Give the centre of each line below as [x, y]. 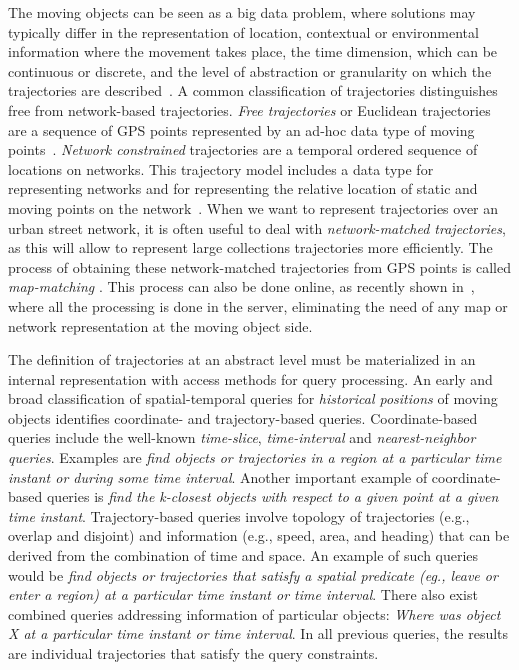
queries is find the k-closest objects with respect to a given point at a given [272, 496]
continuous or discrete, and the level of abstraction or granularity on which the [250, 70]
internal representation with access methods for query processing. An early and [250, 378]
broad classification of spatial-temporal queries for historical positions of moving [253, 398]
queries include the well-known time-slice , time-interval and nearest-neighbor [242, 437]
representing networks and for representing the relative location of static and [243, 188]
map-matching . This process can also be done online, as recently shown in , [241, 286]
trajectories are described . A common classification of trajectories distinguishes [253, 90]
